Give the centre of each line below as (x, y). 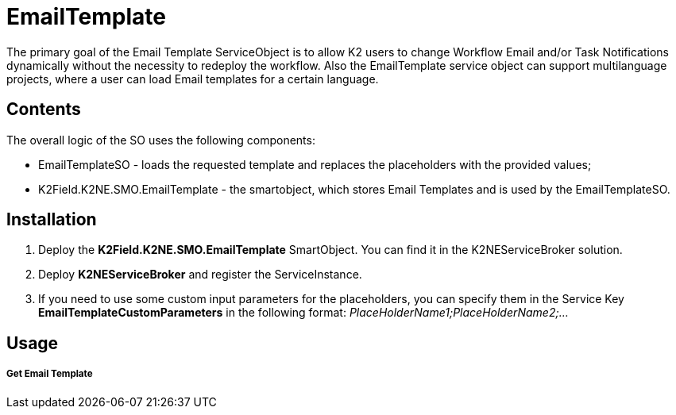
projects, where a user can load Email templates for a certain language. (193, 79)
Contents (44, 110)
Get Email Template (50, 374)
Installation (52, 220)
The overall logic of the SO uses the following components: (161, 140)
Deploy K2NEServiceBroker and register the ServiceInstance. (200, 275)
